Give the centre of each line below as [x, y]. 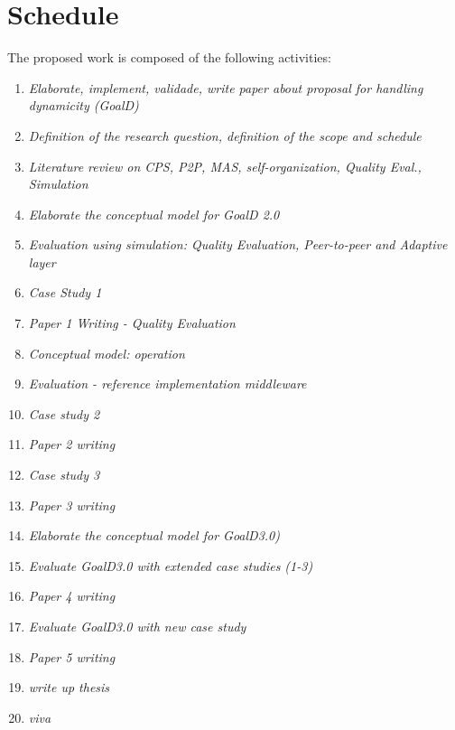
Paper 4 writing [72, 596]
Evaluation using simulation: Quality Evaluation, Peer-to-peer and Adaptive [238, 244]
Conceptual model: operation [107, 353]
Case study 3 [64, 475]
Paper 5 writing [72, 656]
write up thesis [69, 687]
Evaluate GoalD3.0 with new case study [137, 626]
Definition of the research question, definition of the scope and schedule [225, 135]
